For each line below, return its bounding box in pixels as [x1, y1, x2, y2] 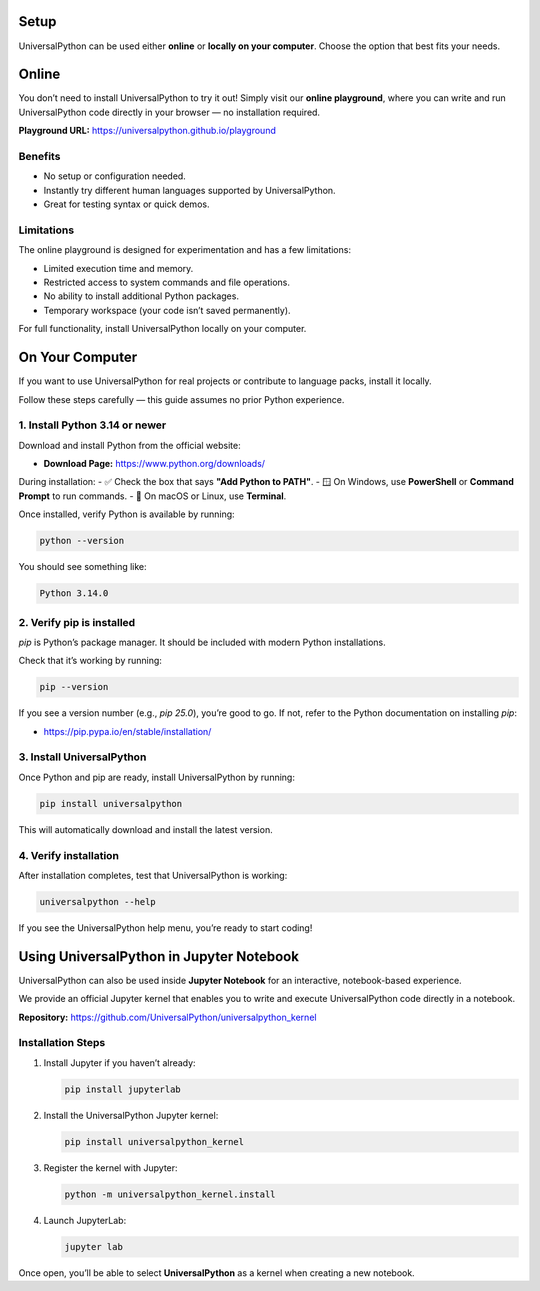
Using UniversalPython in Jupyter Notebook [18, 948, 300, 965]
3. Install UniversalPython [18, 750, 147, 764]
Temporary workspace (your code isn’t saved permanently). [43, 304, 291, 316]
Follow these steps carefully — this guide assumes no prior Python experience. [18, 393, 345, 405]
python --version [39, 535, 125, 547]
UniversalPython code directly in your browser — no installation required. [18, 106, 320, 118]
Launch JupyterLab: [43, 1214, 127, 1226]
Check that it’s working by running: [18, 655, 162, 667]
